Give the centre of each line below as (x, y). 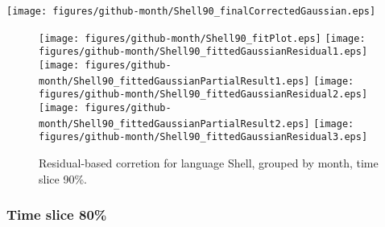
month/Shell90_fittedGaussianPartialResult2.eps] (174, 124)
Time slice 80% (57, 215)
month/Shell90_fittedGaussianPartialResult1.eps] (174, 81)
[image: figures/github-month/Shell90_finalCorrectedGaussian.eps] (191, 11)
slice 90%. (63, 178)
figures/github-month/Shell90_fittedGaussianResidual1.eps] (203, 52)
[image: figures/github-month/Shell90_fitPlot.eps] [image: (202, 38)
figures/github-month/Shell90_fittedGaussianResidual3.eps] (203, 137)
